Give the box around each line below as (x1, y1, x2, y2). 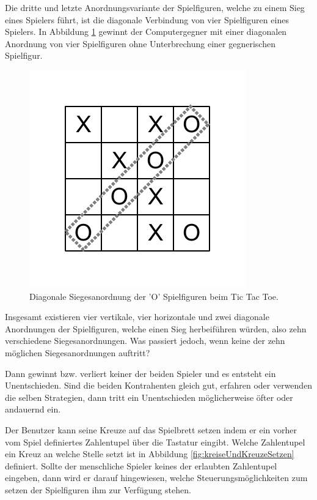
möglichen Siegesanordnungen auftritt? (5, 346, 150, 359)
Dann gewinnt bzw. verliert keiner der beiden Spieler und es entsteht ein (5, 367, 276, 379)
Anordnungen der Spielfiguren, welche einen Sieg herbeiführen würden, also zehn (5, 322, 307, 335)
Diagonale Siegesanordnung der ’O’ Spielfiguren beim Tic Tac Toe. (29, 289, 279, 302)
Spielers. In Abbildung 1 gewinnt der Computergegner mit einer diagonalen (5, 25, 287, 38)
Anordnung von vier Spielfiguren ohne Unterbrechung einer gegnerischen (5, 37, 275, 50)
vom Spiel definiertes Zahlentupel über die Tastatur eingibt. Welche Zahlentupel (5, 435, 305, 448)
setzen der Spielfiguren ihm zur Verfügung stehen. (5, 483, 191, 496)
